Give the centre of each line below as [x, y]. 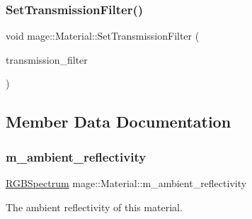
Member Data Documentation [119, 122]
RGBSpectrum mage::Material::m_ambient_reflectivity [126, 183]
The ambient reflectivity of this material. [94, 207]
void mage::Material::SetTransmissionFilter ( [103, 36]
